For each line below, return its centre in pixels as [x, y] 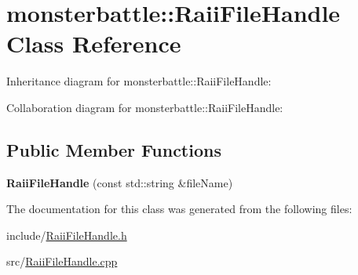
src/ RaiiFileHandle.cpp [62, 261]
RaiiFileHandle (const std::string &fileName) [120, 182]
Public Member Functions [114, 149]
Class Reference [94, 43]
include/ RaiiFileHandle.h [67, 235]
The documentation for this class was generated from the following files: [179, 209]
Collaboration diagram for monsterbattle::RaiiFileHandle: [145, 107]
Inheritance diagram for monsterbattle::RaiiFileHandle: [139, 81]
